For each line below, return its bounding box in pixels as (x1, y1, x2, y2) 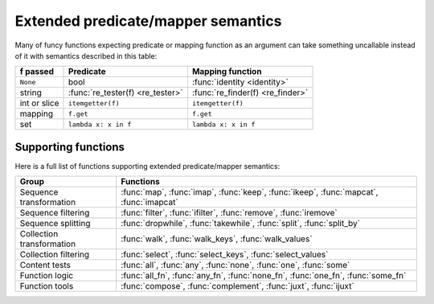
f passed (19, 66, 54, 77)
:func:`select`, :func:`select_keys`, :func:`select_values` (121, 249, 329, 261)
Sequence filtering (19, 207, 90, 219)
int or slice (19, 97, 59, 109)
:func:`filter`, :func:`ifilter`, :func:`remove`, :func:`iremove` (121, 207, 338, 219)
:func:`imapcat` (121, 197, 178, 208)
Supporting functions (14, 140, 125, 154)
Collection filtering (19, 249, 90, 261)
